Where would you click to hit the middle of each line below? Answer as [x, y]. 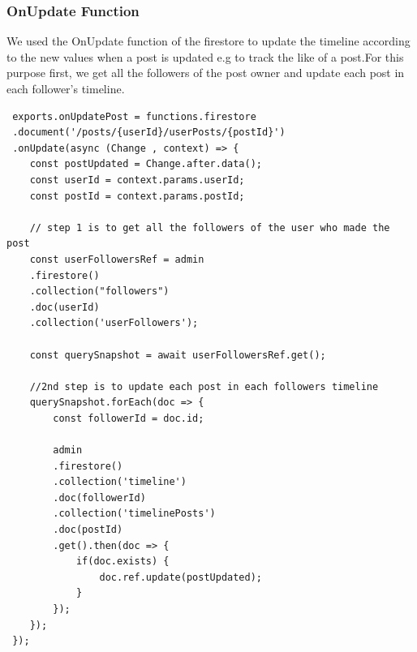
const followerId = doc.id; [129, 418]
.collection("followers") [99, 292]
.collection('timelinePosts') [134, 514]
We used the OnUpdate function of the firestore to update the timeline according [208, 41]
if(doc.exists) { [123, 562]
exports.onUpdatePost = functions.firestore [134, 116]
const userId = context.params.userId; [137, 180]
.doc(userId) [64, 307]
